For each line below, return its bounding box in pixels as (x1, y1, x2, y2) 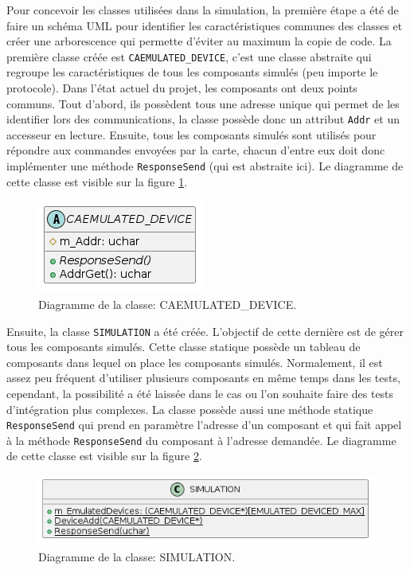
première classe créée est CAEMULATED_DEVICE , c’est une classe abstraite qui (6, 48, 372, 64)
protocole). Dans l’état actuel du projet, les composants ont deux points (6, 80, 357, 96)
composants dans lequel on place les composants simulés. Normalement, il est (6, 353, 383, 370)
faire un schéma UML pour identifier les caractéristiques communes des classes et (6, 17, 403, 33)
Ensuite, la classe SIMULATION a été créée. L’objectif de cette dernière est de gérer (6, 322, 404, 339)
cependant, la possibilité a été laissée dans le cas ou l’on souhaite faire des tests (6, 385, 394, 401)
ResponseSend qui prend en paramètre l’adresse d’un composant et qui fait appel (6, 416, 402, 433)
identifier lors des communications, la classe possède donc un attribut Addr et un (6, 111, 400, 127)
